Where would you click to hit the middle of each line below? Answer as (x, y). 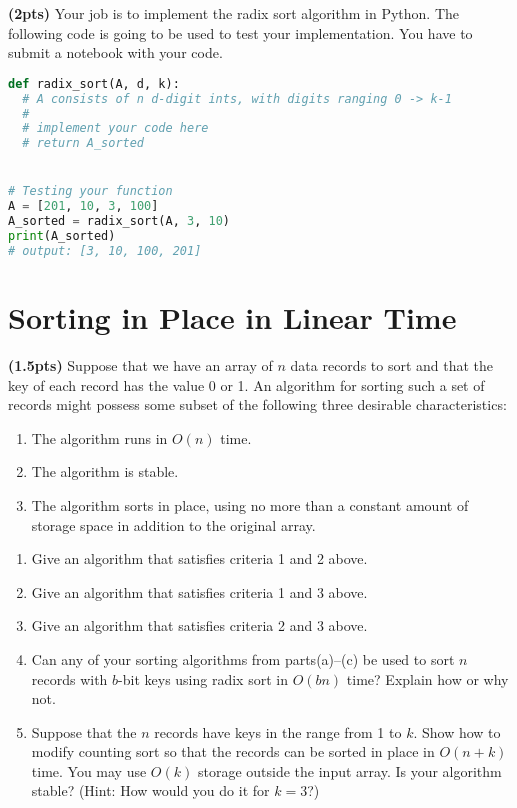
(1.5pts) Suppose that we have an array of (140, 364)
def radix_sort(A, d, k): (94, 83)
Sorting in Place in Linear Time (232, 317)
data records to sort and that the (392, 364)
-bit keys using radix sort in (203, 678)
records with (69, 678)
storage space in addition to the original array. (173, 524)
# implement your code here (115, 128)
